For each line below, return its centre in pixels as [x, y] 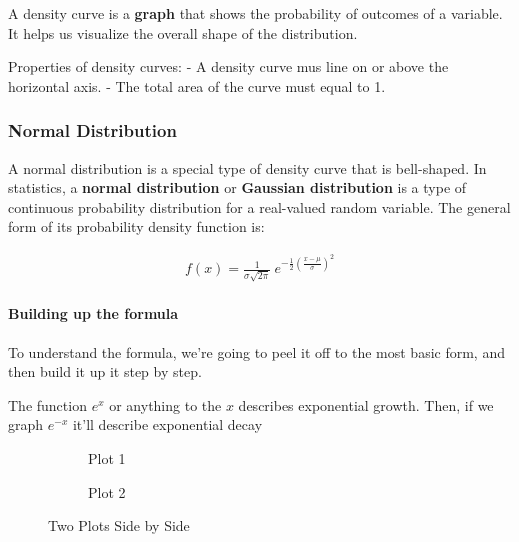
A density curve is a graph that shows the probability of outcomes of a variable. [255, 13]
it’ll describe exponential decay [167, 424]
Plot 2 [107, 491]
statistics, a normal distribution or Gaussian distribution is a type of [237, 187]
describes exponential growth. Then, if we [366, 404]
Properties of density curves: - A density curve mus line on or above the [228, 66]
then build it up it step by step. [105, 371]
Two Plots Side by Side [119, 525]
